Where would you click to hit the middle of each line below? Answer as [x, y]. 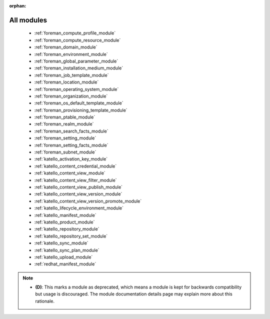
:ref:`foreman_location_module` [66, 82]
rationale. [45, 301]
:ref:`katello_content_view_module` [70, 173]
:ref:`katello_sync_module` [61, 243]
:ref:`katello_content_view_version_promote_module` [88, 201]
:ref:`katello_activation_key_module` [71, 159]
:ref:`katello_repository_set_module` [71, 236]
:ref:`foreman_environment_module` [71, 54]
